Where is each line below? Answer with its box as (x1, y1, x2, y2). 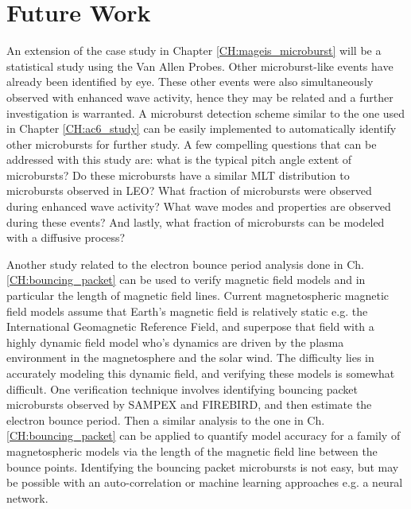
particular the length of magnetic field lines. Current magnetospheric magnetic (6, 287, 390, 304)
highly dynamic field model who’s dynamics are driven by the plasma (6, 333, 344, 350)
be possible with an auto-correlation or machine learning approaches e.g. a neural (6, 474, 403, 491)
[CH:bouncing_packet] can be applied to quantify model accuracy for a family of (6, 427, 401, 444)
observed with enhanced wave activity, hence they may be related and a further (6, 88, 394, 105)
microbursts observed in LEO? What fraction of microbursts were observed (6, 182, 372, 199)
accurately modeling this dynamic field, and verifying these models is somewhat (6, 365, 395, 381)
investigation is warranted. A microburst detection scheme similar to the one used (6, 104, 405, 121)
